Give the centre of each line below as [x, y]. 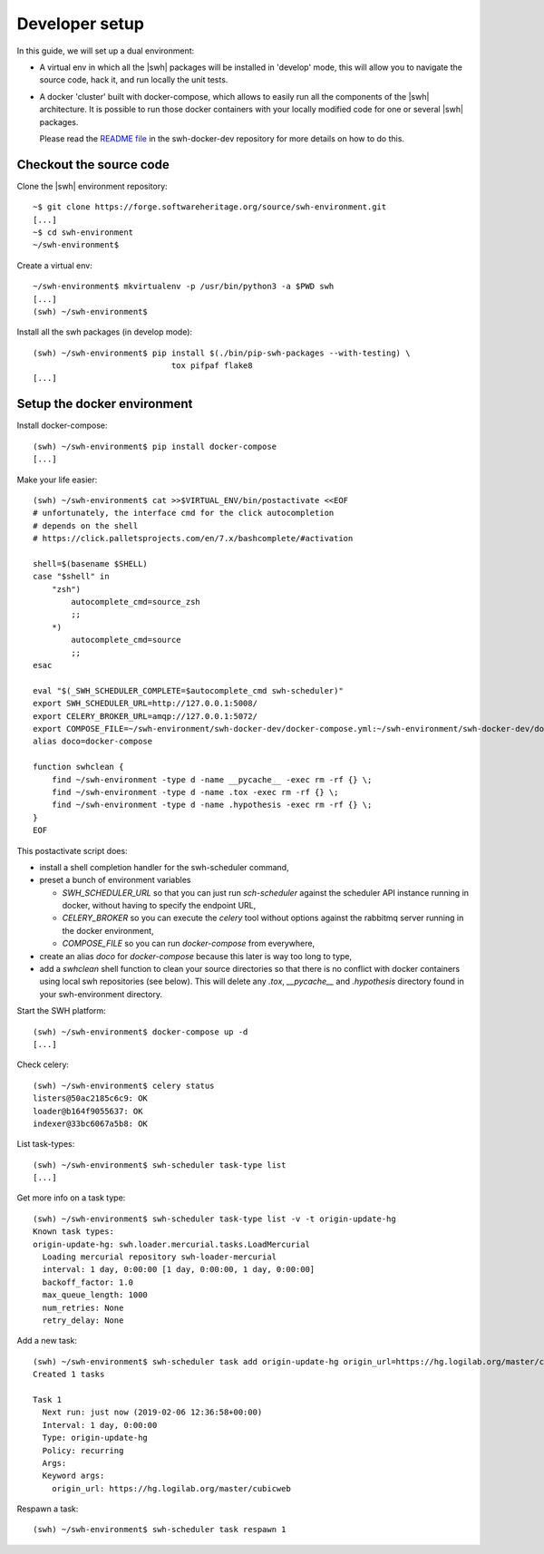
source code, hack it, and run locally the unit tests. [134, 80]
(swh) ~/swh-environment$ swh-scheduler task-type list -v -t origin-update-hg [214, 1219]
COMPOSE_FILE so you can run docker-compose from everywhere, [189, 944]
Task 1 [48, 1399]
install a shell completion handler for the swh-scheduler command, [164, 867]
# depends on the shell [86, 525]
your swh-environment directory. [101, 994]
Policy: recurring [83, 1450]
